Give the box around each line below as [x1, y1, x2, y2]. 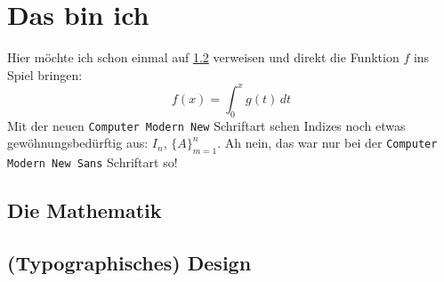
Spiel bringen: [7, 65, 83, 84]
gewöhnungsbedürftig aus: [7, 133, 149, 152]
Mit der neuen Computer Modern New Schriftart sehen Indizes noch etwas [7, 116, 406, 134]
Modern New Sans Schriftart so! [7, 153, 178, 172]
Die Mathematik [7, 197, 162, 224]
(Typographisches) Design [7, 248, 252, 276]
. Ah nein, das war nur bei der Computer [217, 133, 438, 152]
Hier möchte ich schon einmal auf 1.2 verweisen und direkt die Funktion [7, 48, 400, 67]
